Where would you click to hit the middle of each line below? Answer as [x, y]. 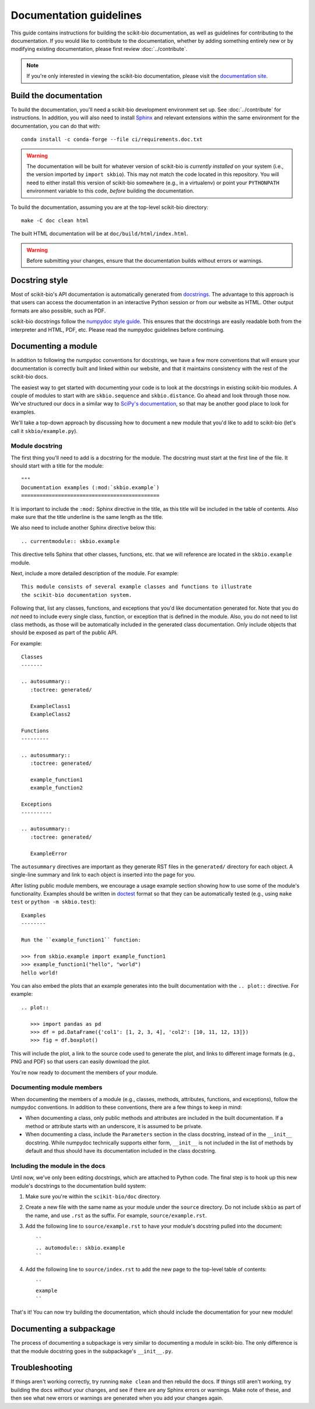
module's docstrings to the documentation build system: [78, 1185]
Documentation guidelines [76, 15]
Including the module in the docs [58, 1166]
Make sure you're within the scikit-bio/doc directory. [93, 1196]
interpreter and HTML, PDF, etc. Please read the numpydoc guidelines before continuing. [118, 329]
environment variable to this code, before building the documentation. [111, 191]
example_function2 [56, 788]
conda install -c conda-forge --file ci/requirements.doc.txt [112, 140]
